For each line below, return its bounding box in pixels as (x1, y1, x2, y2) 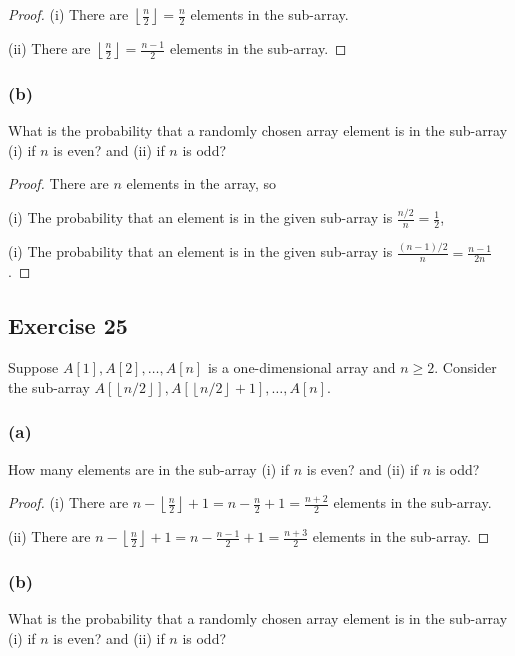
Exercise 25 (8, 310, 128, 341)
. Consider (434, 357, 497, 378)
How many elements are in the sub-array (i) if (8, 458, 290, 479)
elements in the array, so (126, 173, 277, 194)
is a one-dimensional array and (207, 357, 396, 378)
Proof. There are (8, 173, 109, 194)
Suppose (8, 357, 59, 378)
